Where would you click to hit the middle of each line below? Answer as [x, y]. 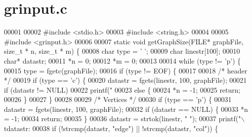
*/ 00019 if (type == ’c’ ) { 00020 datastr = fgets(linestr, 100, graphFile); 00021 [126, 80]
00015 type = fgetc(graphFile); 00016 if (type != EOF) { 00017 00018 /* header [126, 70]
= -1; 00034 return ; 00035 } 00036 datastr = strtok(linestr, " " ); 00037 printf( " [123, 119]
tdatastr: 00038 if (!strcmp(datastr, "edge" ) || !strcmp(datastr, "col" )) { [111, 128]
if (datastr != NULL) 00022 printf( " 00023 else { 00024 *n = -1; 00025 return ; [122, 89]
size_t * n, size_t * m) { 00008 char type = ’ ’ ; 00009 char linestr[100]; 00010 [122, 51]
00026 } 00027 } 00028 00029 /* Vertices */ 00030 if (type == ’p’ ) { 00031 [118, 99]
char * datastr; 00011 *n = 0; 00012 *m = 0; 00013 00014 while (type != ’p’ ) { [123, 60]
